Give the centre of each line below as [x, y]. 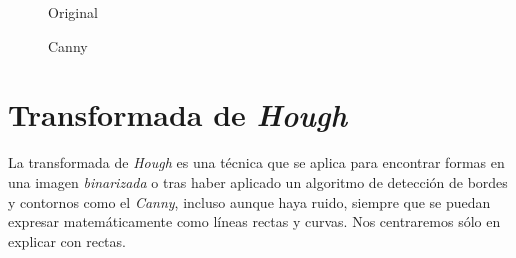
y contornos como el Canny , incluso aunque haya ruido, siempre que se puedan [249, 201]
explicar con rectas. [67, 240]
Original [73, 12]
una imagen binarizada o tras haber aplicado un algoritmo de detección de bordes [258, 181]
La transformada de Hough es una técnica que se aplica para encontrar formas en [256, 162]
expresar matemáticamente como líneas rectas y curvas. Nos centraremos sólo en [254, 221]
